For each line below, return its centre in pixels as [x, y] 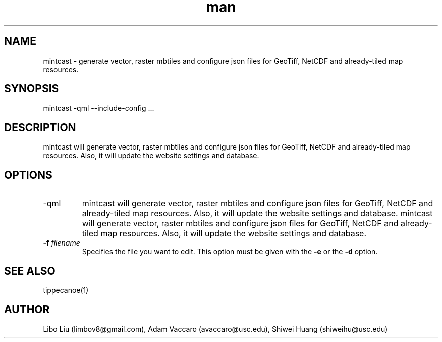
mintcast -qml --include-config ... [99, 108]
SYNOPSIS [32, 89]
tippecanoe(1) [66, 290]
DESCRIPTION [40, 127]
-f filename [62, 243]
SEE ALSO [30, 271]
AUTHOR [27, 310]
